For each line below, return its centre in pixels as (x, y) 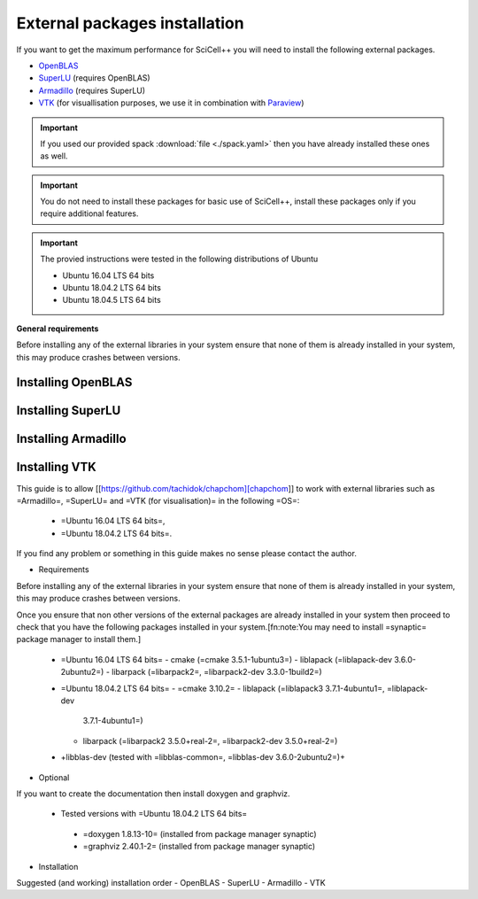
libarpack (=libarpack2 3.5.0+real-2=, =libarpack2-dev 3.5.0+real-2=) (210, 740)
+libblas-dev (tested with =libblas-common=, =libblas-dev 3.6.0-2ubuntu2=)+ (203, 757)
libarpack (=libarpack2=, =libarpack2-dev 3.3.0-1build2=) (217, 672)
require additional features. (89, 213)
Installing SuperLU (69, 411)
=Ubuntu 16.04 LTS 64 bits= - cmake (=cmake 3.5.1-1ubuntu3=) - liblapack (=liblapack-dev (227, 659)
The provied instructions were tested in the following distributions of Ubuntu (179, 259)
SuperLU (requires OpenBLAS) (94, 78)
